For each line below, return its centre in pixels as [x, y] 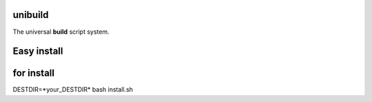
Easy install [38, 51]
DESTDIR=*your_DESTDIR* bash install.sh [73, 90]
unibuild [31, 15]
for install [34, 73]
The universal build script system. [61, 32]
